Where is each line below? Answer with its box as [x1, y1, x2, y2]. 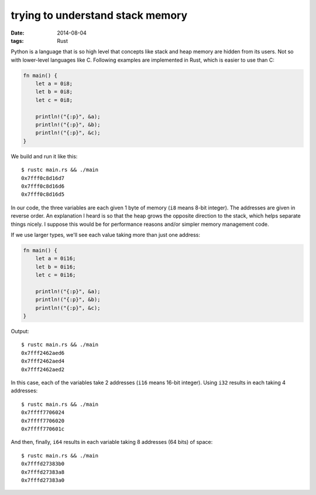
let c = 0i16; [35, 272, 76, 279]
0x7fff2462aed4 [21, 358, 65, 365]
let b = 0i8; [35, 89, 73, 95]
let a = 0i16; [35, 255, 76, 262]
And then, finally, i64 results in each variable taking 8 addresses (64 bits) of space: [11, 439, 213, 446]
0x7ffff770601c [21, 425, 65, 432]
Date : [11, 29, 25, 36]
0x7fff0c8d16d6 [21, 182, 65, 189]
